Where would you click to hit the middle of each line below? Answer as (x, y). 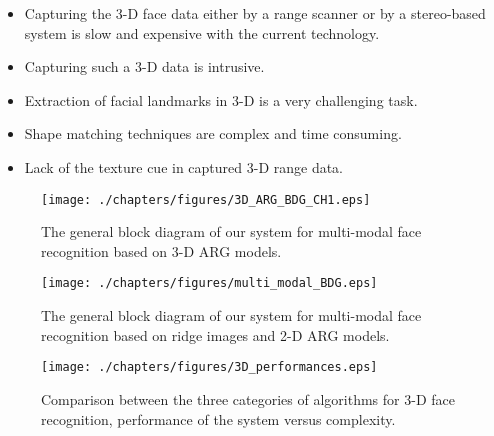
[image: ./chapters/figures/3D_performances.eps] (209, 367)
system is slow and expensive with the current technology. (202, 32)
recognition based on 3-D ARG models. (161, 250)
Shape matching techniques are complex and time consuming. (213, 133)
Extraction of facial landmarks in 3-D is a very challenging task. (221, 99)
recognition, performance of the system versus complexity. (218, 418)
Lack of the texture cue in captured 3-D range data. (184, 166)
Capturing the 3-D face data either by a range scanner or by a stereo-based (255, 13)
